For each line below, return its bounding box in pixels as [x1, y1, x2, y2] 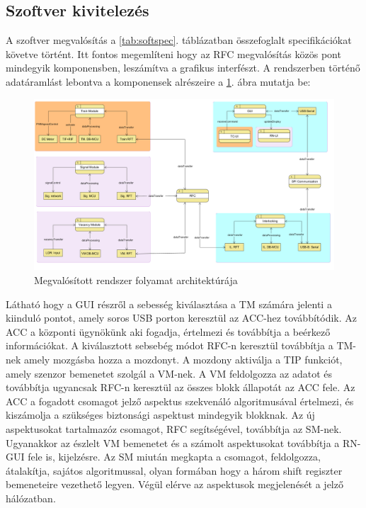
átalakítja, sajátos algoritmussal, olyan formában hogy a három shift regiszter [6, 463, 343, 478]
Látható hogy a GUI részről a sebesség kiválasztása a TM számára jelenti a [6, 296, 332, 311]
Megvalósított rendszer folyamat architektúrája [34, 272, 238, 287]
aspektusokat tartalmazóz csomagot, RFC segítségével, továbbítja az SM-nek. [6, 421, 342, 436]
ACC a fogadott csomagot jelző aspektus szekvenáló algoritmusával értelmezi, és [6, 393, 354, 408]
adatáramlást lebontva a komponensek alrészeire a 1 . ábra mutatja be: [6, 74, 311, 89]
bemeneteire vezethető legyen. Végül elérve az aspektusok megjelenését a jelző [6, 477, 343, 492]
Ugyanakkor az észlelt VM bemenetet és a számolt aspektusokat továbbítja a [6, 435, 340, 450]
